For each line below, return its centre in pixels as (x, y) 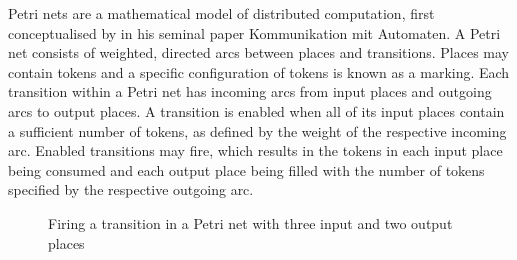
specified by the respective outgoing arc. (131, 189)
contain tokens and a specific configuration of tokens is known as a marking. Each (259, 71)
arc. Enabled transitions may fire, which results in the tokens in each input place (255, 150)
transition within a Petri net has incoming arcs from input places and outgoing (250, 91)
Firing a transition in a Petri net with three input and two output (250, 222)
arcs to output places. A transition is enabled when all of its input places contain (256, 110)
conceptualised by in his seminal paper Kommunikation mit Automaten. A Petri (254, 32)
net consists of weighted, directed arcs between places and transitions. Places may (258, 52)
